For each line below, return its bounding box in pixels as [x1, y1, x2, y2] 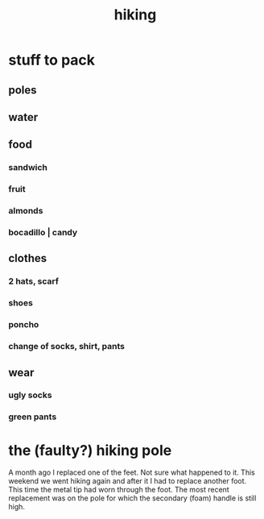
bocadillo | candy [8, 227, 78, 239]
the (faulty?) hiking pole [8, 441, 172, 459]
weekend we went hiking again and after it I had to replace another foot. [8, 476, 247, 486]
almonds [8, 206, 43, 217]
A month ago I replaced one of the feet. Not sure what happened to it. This [8, 467, 255, 477]
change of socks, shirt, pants [8, 341, 125, 352]
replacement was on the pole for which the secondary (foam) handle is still [8, 493, 257, 503]
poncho [8, 319, 39, 330]
